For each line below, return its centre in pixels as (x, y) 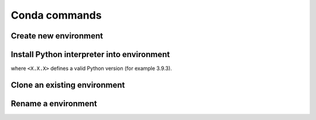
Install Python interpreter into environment (90, 54)
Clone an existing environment (68, 85)
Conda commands (56, 15)
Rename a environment (54, 103)
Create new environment (57, 36)
